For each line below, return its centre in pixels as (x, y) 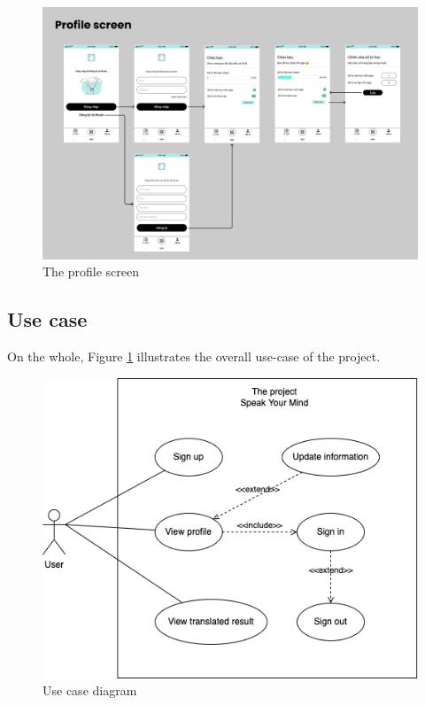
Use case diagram (90, 690)
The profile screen (91, 271)
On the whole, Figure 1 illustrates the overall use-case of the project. (194, 356)
